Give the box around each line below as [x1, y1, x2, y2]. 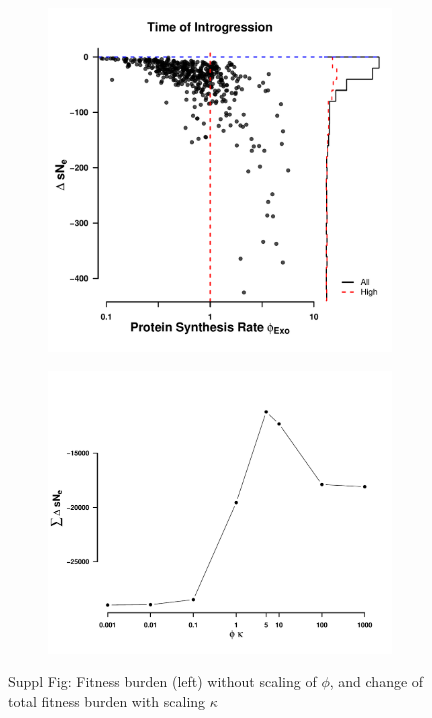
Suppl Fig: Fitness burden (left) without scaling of [8, 671, 317, 692]
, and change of [329, 671, 424, 692]
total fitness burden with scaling [8, 690, 206, 711]
